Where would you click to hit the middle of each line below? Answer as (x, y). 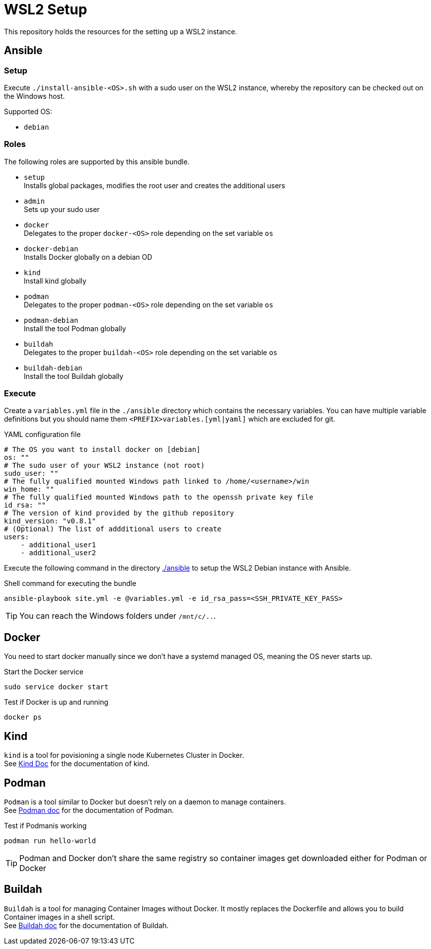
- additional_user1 (58, 545)
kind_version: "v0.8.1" (50, 521)
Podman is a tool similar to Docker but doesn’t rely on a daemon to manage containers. (145, 802)
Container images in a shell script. (60, 917)
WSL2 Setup (46, 9)
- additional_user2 (58, 553)
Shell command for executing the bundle (70, 584)
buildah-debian (53, 368)
